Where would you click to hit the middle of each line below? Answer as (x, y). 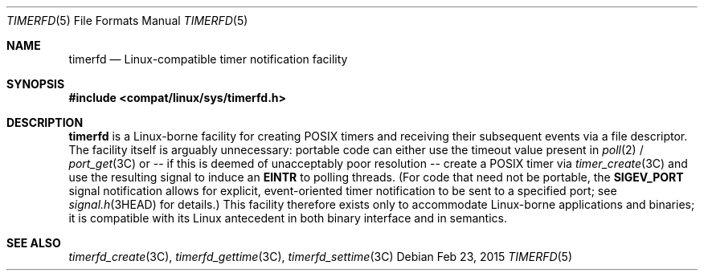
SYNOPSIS (36, 84)
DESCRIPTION (45, 122)
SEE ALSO (34, 243)
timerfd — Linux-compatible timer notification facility (208, 59)
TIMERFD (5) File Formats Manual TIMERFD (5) (127, 20)
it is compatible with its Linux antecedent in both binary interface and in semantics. (288, 218)
